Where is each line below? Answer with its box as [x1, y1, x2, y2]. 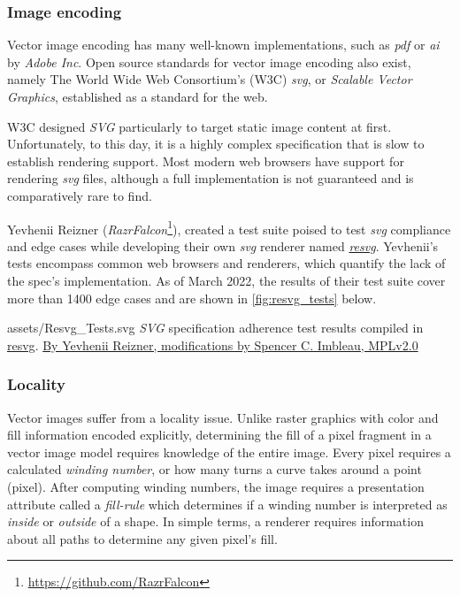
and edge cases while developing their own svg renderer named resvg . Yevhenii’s [7, 236, 439, 255]
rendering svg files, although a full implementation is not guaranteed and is [7, 169, 414, 188]
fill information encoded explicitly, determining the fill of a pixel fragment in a [7, 425, 432, 444]
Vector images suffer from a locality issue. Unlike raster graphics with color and [7, 408, 439, 426]
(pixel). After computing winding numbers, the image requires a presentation [7, 477, 425, 495]
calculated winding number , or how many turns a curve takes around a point [7, 460, 422, 478]
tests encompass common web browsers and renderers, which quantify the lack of [7, 254, 446, 272]
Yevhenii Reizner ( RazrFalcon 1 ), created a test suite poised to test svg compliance [7, 217, 451, 238]
